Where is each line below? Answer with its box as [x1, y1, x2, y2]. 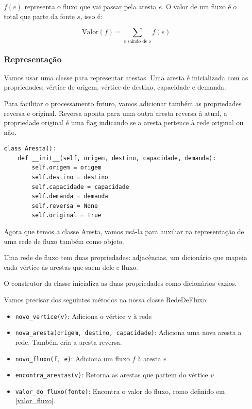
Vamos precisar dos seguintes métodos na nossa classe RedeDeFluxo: [4, 295, 208, 305]
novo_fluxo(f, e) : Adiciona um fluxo [15, 353, 130, 363]
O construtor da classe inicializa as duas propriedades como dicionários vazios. [4, 278, 237, 288]
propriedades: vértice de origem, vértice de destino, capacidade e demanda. [4, 82, 226, 92]
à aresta [137, 353, 161, 363]
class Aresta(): [4, 145, 56, 152]
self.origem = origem [32, 164, 101, 171]
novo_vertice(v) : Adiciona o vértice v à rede [15, 311, 152, 321]
